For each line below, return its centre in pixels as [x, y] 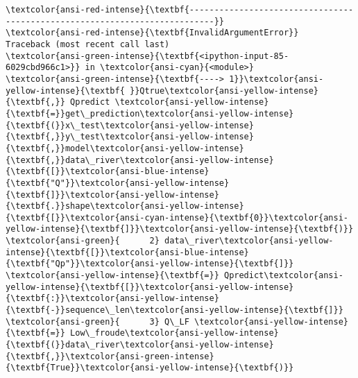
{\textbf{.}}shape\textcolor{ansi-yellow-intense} [125, 206]
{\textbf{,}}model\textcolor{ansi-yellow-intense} [125, 148]
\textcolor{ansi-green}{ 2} [83, 241]
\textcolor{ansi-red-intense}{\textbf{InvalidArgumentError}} [152, 33]
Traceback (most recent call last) [88, 44]
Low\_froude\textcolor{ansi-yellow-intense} [174, 333]
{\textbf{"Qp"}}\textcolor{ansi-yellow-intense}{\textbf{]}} [150, 264]
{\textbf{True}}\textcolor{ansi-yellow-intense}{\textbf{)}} [150, 368]
